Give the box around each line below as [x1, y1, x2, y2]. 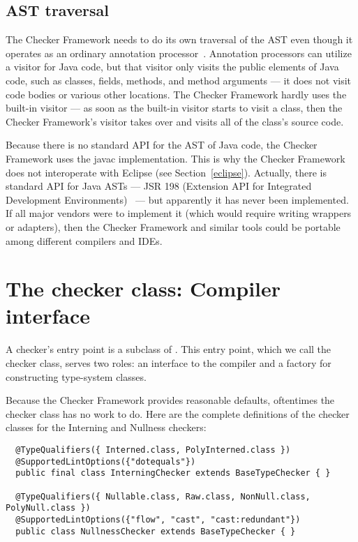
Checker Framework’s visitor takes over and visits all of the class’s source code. [6, 114, 344, 128]
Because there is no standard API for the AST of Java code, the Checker [6, 137, 318, 152]
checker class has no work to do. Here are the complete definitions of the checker [6, 406, 350, 421]
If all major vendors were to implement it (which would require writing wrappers [6, 206, 352, 220]
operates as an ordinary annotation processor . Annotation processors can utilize [6, 45, 352, 60]
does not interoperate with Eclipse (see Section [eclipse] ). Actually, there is [6, 165, 327, 179]
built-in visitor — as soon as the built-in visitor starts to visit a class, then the [6, 100, 343, 115]
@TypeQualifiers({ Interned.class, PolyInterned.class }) [15, 444, 291, 455]
